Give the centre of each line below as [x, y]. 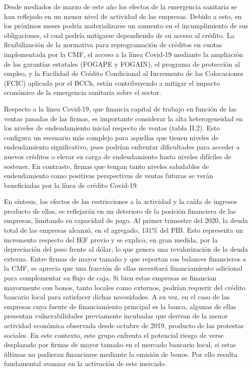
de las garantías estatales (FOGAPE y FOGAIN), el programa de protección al [122, 64]
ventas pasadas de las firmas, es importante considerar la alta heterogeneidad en [124, 118]
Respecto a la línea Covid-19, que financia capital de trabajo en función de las [120, 108]
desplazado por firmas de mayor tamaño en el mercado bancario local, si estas [120, 344]
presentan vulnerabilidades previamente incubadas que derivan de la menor [116, 316]
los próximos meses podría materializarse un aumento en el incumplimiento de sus [126, 26]
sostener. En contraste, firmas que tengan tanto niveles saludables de [107, 166]
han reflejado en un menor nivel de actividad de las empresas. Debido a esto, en [123, 16]
